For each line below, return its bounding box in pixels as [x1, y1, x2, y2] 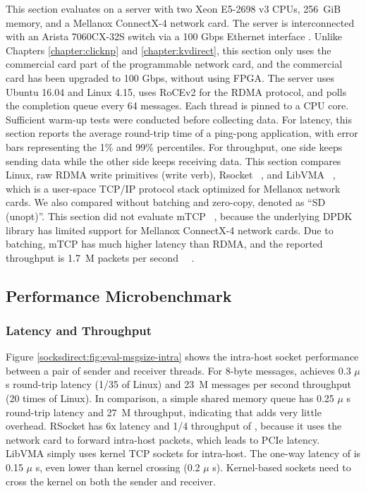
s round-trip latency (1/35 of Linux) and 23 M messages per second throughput [6, 377, 351, 392]
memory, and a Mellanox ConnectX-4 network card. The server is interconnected [6, 15, 355, 30]
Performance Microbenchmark [6, 284, 232, 306]
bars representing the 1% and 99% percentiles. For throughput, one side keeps [6, 139, 343, 154]
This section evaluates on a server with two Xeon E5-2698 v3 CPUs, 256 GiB [6, 1, 341, 16]
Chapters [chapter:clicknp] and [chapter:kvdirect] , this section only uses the [6, 42, 331, 57]
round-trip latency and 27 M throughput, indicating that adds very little [6, 404, 322, 419]
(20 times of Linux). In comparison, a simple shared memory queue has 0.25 [6, 391, 334, 406]
